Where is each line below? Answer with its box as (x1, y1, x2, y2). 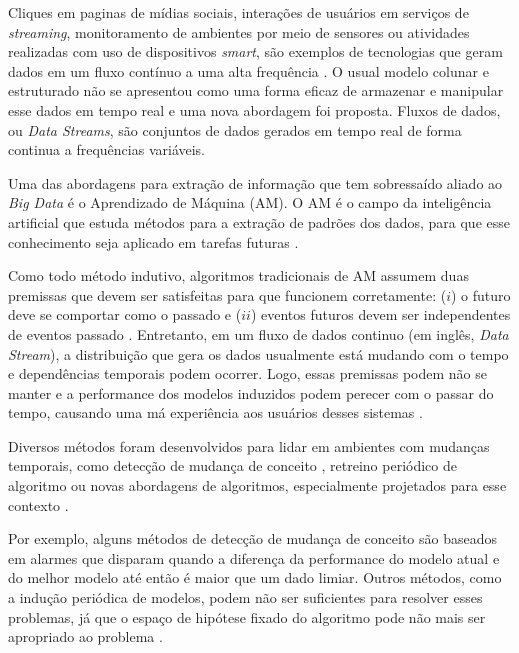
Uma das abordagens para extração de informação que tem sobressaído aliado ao (8, 172, 503, 193)
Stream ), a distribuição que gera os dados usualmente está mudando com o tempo (8, 343, 509, 364)
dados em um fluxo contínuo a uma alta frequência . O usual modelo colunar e (8, 60, 489, 81)
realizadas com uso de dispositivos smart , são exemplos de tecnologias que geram (8, 41, 503, 62)
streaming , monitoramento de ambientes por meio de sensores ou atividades (8, 21, 470, 42)
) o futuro (451, 284, 511, 305)
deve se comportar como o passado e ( (8, 304, 242, 325)
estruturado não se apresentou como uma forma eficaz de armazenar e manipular (8, 80, 504, 101)
